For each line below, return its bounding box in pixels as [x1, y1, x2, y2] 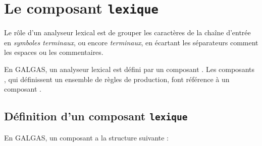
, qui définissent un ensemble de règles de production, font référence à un [4, 74, 230, 84]
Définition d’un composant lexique [4, 108, 188, 124]
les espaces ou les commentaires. [4, 47, 103, 57]
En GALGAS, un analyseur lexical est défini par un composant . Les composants [4, 64, 254, 75]
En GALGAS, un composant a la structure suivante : [4, 132, 169, 142]
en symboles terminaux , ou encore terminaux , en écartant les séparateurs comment [4, 37, 258, 47]
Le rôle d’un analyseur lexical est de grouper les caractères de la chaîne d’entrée [4, 27, 251, 38]
